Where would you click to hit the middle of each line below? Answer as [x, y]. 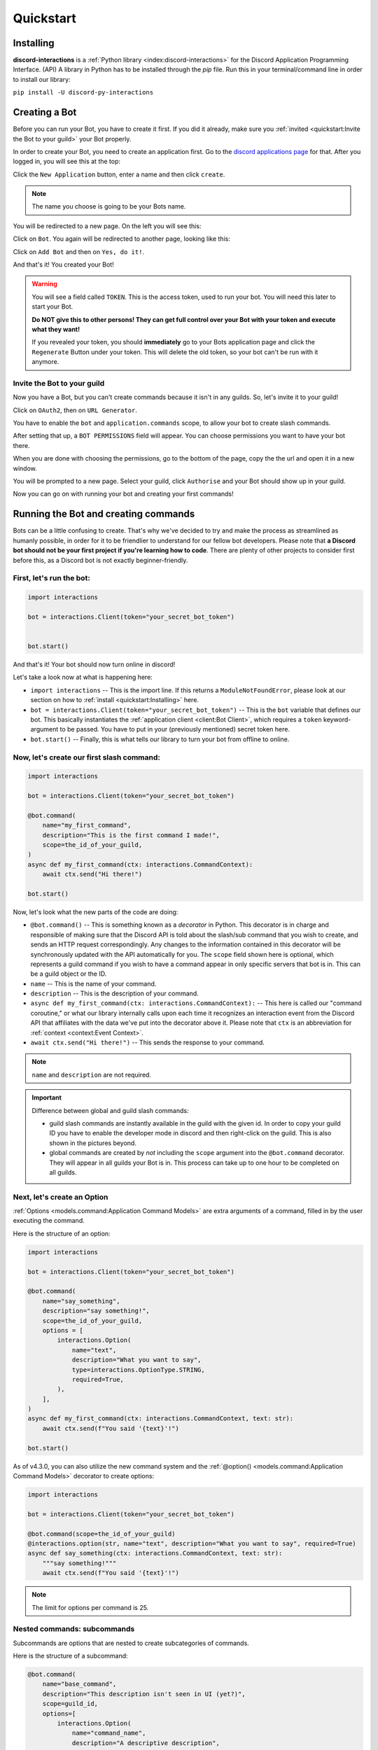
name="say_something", [81, 1301]
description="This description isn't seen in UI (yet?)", [144, 1694]
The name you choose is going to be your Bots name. [109, 206]
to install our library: [42, 79]
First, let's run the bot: [51, 578]
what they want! [56, 329]
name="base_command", [79, 1684]
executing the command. [49, 1221]
